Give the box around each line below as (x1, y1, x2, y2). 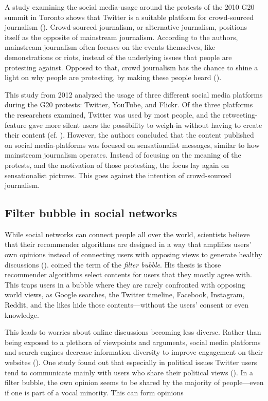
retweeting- (222, 109, 258, 120)
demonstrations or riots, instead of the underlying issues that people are (5, 51, 232, 62)
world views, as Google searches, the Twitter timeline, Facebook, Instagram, (5, 289, 245, 300)
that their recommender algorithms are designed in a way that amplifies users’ (5, 239, 252, 250)
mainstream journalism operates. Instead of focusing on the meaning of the (5, 149, 241, 160)
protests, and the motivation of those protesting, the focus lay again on (5, 159, 229, 170)
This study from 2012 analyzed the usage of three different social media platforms (5, 89, 263, 100)
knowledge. (5, 309, 39, 320)
